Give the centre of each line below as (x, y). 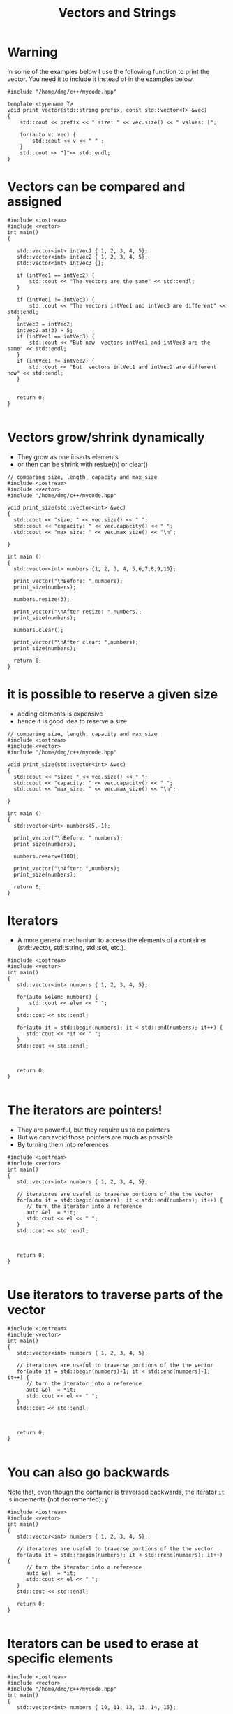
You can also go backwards (88, 1472)
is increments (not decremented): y (58, 1499)
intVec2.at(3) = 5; (45, 330)
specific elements (60, 1658)
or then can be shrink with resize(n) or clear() (83, 464)
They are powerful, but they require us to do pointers (93, 1130)
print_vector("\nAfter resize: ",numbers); (77, 612)
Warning (32, 52)
